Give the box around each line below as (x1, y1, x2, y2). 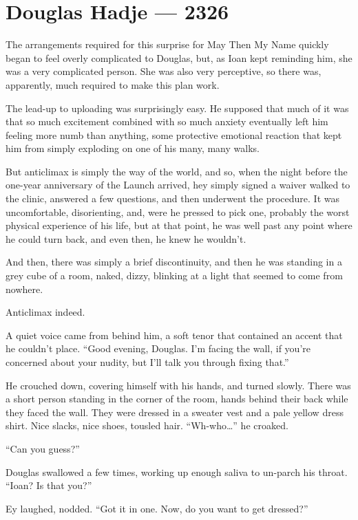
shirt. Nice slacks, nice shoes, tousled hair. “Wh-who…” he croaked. (6, 418, 288, 433)
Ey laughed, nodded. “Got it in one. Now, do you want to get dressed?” (6, 501, 308, 515)
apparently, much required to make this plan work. (6, 77, 220, 91)
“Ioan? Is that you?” (6, 478, 92, 492)
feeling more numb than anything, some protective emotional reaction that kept (6, 127, 342, 142)
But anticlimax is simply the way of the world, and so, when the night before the (6, 164, 348, 178)
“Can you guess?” (6, 441, 80, 455)
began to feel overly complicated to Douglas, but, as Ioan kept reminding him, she (6, 50, 352, 65)
